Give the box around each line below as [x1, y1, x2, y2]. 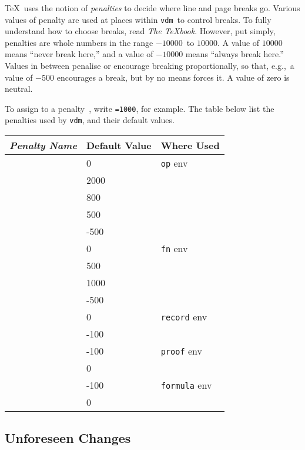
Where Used [160, 138, 220, 153]
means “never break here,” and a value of [5, 48, 153, 60]
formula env [160, 378, 212, 392]
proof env [160, 344, 202, 358]
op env [160, 156, 188, 170]
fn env [160, 241, 188, 256]
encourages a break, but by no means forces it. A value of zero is [56, 71, 290, 83]
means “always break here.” [185, 48, 284, 60]
